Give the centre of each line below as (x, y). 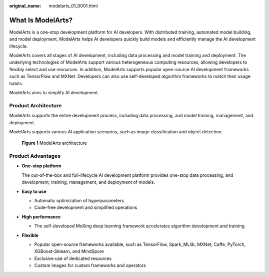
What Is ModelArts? (41, 20)
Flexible (30, 235)
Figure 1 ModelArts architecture (54, 143)
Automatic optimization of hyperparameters (79, 201)
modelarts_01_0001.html (73, 6)
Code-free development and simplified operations (86, 207)
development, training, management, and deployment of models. (88, 182)
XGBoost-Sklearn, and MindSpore (69, 251)
